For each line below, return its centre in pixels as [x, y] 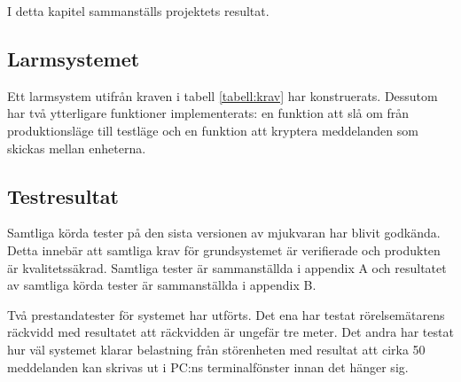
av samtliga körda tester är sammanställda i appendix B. [162, 285]
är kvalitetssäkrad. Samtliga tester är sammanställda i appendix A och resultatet [227, 267]
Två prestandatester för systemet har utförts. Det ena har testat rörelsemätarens [226, 314]
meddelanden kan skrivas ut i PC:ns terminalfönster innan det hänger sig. [208, 366]
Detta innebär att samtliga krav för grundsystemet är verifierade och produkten [224, 249]
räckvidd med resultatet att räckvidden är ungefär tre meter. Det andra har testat [230, 332]
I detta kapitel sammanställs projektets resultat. [138, 11]
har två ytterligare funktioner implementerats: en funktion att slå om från [208, 113]
